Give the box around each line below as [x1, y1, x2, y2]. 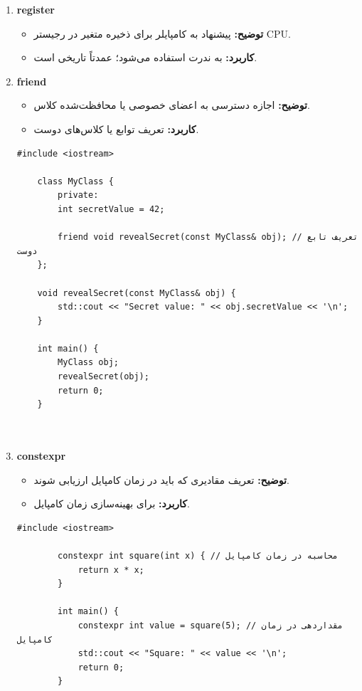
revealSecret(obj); [58, 371, 149, 382]
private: [58, 190, 99, 201]
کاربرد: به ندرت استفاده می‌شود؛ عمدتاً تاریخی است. [33, 50, 257, 65]
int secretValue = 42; [58, 204, 165, 214]
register [16, 2, 55, 16]
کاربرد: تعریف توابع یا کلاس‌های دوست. [33, 121, 199, 136]
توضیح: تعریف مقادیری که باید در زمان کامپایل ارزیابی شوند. [33, 472, 289, 487]
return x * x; [78, 564, 144, 575]
